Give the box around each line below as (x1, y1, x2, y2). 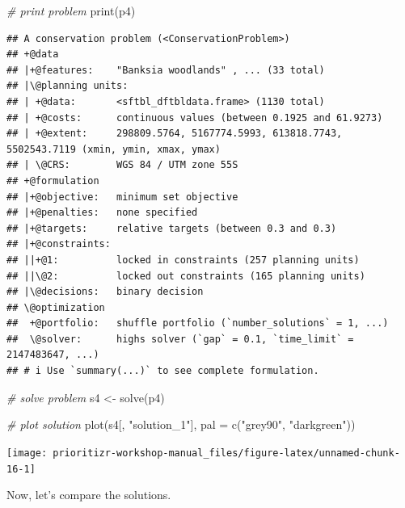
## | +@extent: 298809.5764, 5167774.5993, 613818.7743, (6, 128, 343, 140)
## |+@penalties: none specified (6, 207, 198, 219)
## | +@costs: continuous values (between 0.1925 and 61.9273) (6, 111, 383, 124)
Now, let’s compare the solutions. (6, 486, 171, 503)
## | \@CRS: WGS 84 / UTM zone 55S (6, 159, 238, 171)
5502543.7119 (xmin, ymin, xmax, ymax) (6, 143, 221, 155)
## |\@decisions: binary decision (6, 286, 204, 298)
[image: (6, 447, 48, 459)
